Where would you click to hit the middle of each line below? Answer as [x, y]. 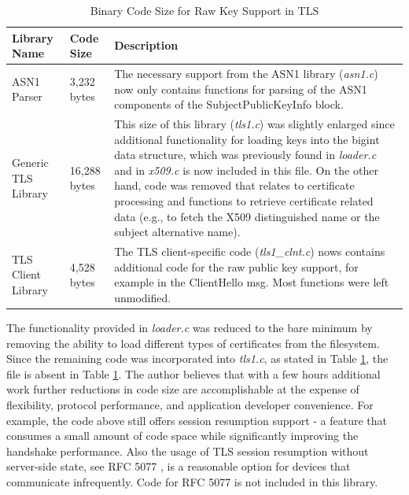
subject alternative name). [177, 232]
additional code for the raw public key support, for [236, 266]
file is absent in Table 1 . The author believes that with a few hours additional [193, 373]
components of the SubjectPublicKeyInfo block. [229, 104]
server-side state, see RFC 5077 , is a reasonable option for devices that [179, 466]
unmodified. [143, 297]
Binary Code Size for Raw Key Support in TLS [204, 10]
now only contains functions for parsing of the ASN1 [241, 89]
